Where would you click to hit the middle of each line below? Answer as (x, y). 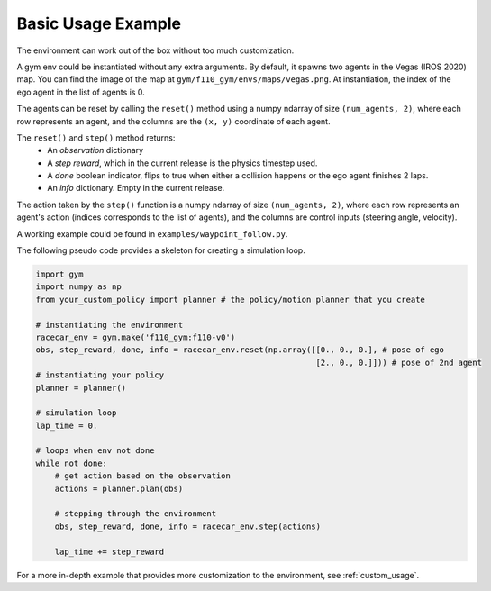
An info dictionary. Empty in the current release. (136, 188)
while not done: (72, 463)
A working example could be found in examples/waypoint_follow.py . (152, 233)
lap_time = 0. (67, 425)
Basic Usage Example (99, 23)
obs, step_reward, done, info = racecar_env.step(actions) (188, 526)
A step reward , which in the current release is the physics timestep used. (182, 163)
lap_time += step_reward (109, 551)
